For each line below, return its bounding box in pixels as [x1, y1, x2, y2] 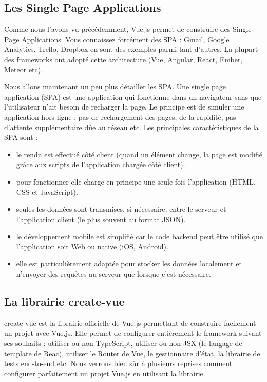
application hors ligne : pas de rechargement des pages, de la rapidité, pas [4, 111, 236, 122]
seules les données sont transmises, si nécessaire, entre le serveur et [16, 204, 226, 214]
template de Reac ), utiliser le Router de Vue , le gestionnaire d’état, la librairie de [4, 348, 260, 358]
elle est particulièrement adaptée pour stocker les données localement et [16, 258, 242, 269]
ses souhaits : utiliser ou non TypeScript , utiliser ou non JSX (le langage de [4, 338, 242, 349]
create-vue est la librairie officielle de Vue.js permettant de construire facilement [4, 317, 256, 328]
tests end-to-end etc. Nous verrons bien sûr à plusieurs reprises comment [4, 358, 233, 369]
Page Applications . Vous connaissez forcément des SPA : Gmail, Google [4, 33, 230, 44]
